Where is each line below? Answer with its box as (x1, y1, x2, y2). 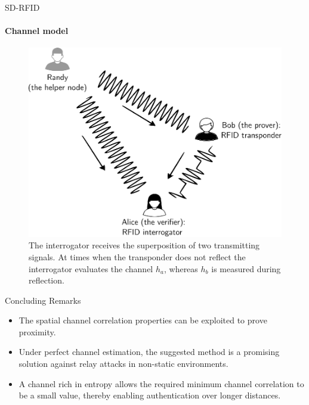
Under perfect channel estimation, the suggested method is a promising (18, 345, 280, 358)
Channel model (5, 24, 69, 37)
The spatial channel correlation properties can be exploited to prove (18, 314, 267, 326)
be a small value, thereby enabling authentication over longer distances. (18, 389, 281, 401)
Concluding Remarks (5, 294, 81, 306)
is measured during (211, 262, 281, 275)
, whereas (163, 262, 198, 275)
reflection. (29, 274, 64, 286)
